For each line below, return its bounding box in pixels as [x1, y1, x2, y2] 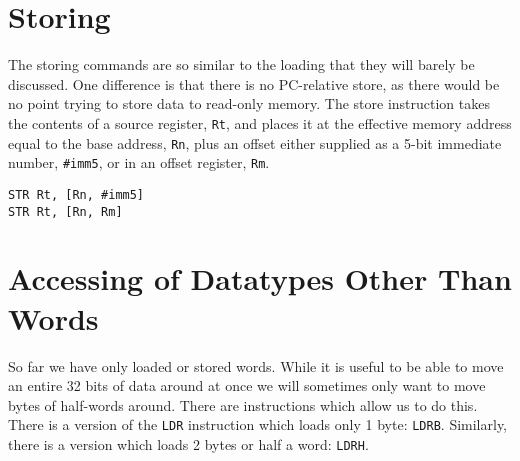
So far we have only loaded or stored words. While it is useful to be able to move [8, 355, 504, 376]
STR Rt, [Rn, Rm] [8, 204, 123, 219]
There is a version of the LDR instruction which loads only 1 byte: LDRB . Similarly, [8, 414, 508, 435]
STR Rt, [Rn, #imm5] [8, 187, 145, 202]
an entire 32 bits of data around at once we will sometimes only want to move [8, 375, 486, 396]
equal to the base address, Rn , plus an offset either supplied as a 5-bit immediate [8, 132, 502, 153]
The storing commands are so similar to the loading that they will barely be [8, 54, 475, 75]
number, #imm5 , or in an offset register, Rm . [8, 152, 270, 173]
